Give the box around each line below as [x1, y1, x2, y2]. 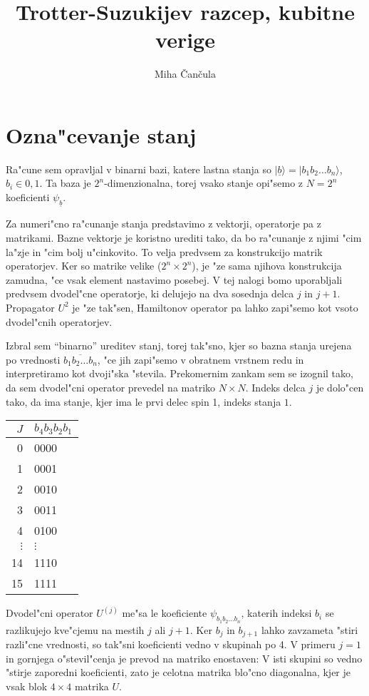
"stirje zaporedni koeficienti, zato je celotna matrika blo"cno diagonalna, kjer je [6, 665, 351, 680]
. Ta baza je [39, 175, 91, 190]
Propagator [6, 300, 55, 314]
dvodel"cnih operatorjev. [6, 314, 113, 329]
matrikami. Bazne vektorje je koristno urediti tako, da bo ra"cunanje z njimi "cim [6, 230, 362, 245]
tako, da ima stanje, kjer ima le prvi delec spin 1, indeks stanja [6, 394, 281, 409]
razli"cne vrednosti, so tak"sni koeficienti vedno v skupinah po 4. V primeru [6, 637, 336, 652]
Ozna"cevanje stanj [6, 120, 197, 149]
